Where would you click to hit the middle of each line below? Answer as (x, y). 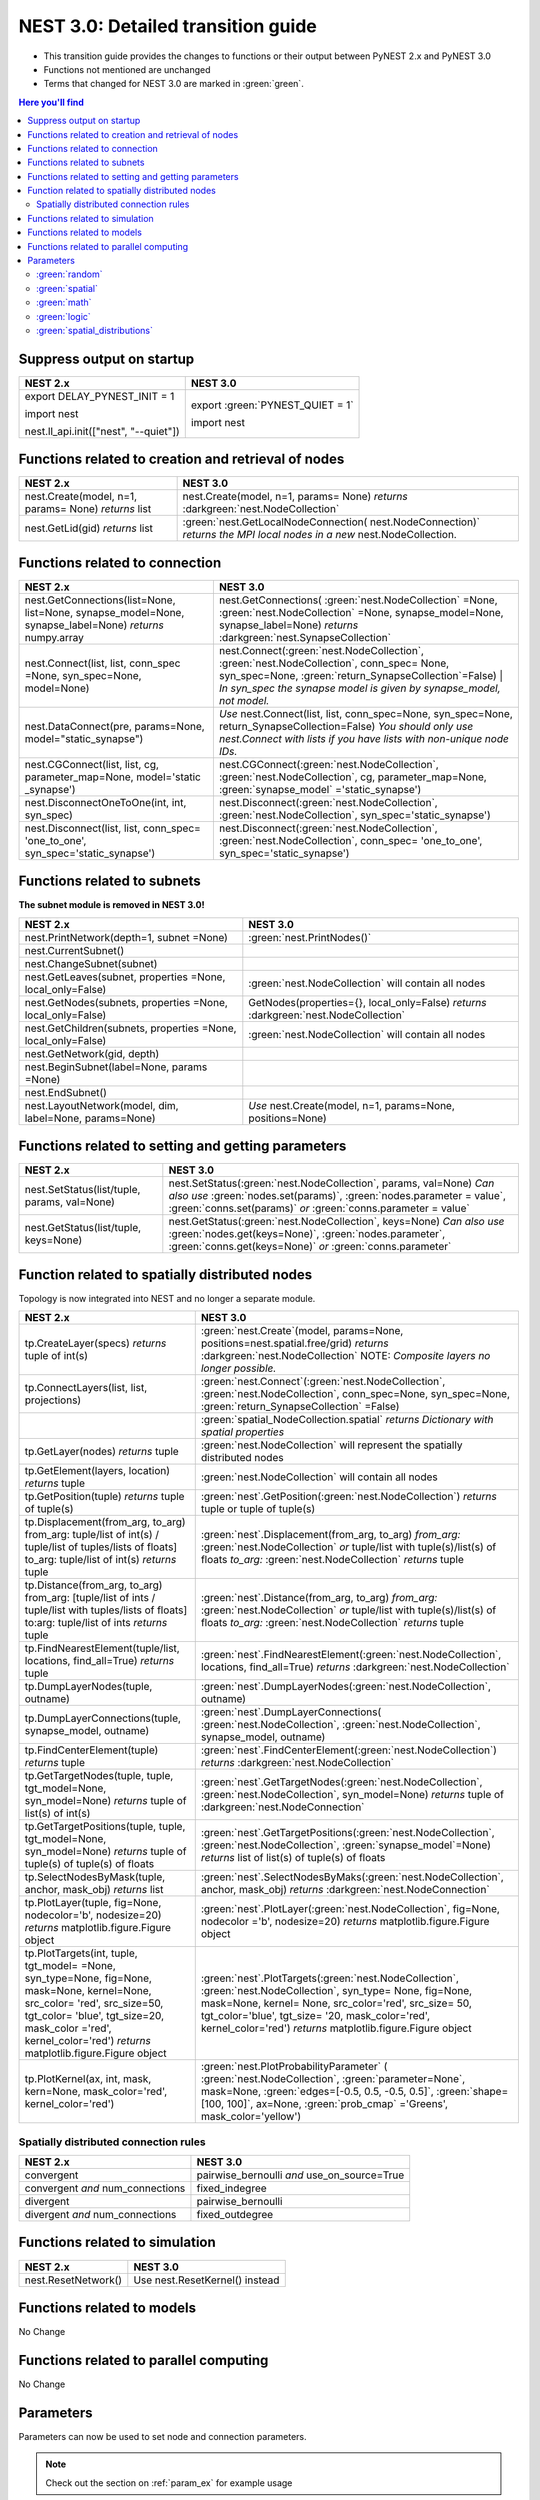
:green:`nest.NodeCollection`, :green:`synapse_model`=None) (346, 1845)
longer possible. (238, 1368)
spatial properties (242, 1432)
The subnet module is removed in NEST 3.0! (111, 905)
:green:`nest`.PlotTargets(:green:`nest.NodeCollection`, (330, 1978)
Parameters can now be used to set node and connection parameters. (162, 2436)
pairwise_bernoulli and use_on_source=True (300, 2175)
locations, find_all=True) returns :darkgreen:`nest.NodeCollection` (355, 1667)
